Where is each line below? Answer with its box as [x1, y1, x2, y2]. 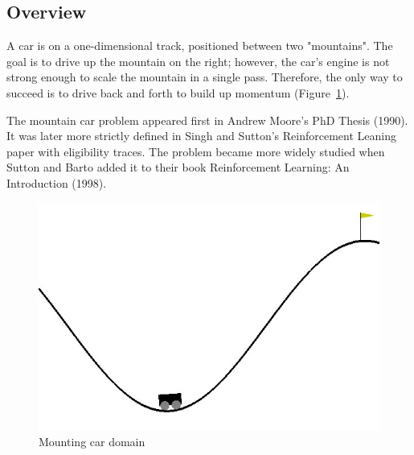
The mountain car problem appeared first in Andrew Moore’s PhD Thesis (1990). [6, 111, 408, 128]
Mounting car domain [39, 432, 146, 449]
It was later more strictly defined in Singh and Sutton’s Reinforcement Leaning [6, 127, 396, 144]
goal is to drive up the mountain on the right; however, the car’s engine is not [6, 52, 390, 69]
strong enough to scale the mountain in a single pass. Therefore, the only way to [6, 68, 403, 85]
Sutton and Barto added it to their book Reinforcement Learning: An [6, 159, 350, 176]
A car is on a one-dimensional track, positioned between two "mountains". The [6, 37, 393, 54]
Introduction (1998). [6, 174, 107, 191]
